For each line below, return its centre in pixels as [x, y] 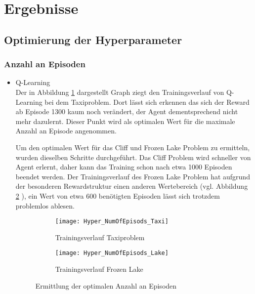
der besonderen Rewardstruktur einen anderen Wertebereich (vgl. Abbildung [132, 186]
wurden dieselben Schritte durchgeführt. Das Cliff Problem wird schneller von [133, 157]
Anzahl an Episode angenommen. [66, 131]
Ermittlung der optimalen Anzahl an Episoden [106, 285]
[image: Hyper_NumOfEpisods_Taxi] [112, 222]
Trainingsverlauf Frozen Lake [99, 269]
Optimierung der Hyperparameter [93, 39]
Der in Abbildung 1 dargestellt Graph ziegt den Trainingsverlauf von [120, 92]
